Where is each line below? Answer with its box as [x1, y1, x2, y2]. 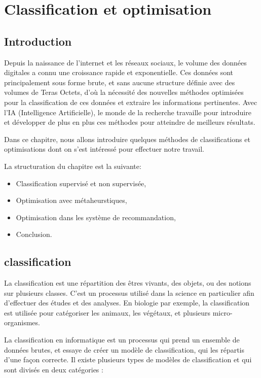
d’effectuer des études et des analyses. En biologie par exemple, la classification [4, 297, 250, 308]
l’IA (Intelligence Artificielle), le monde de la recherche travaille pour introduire [4, 107, 251, 117]
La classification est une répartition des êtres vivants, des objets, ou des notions [4, 278, 251, 288]
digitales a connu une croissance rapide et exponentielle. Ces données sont [4, 67, 234, 78]
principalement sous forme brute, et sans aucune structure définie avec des [4, 77, 235, 87]
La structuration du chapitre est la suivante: [4, 160, 141, 171]
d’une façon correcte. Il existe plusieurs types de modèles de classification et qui [4, 354, 252, 365]
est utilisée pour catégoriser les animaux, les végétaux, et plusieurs [4, 307, 211, 318]
